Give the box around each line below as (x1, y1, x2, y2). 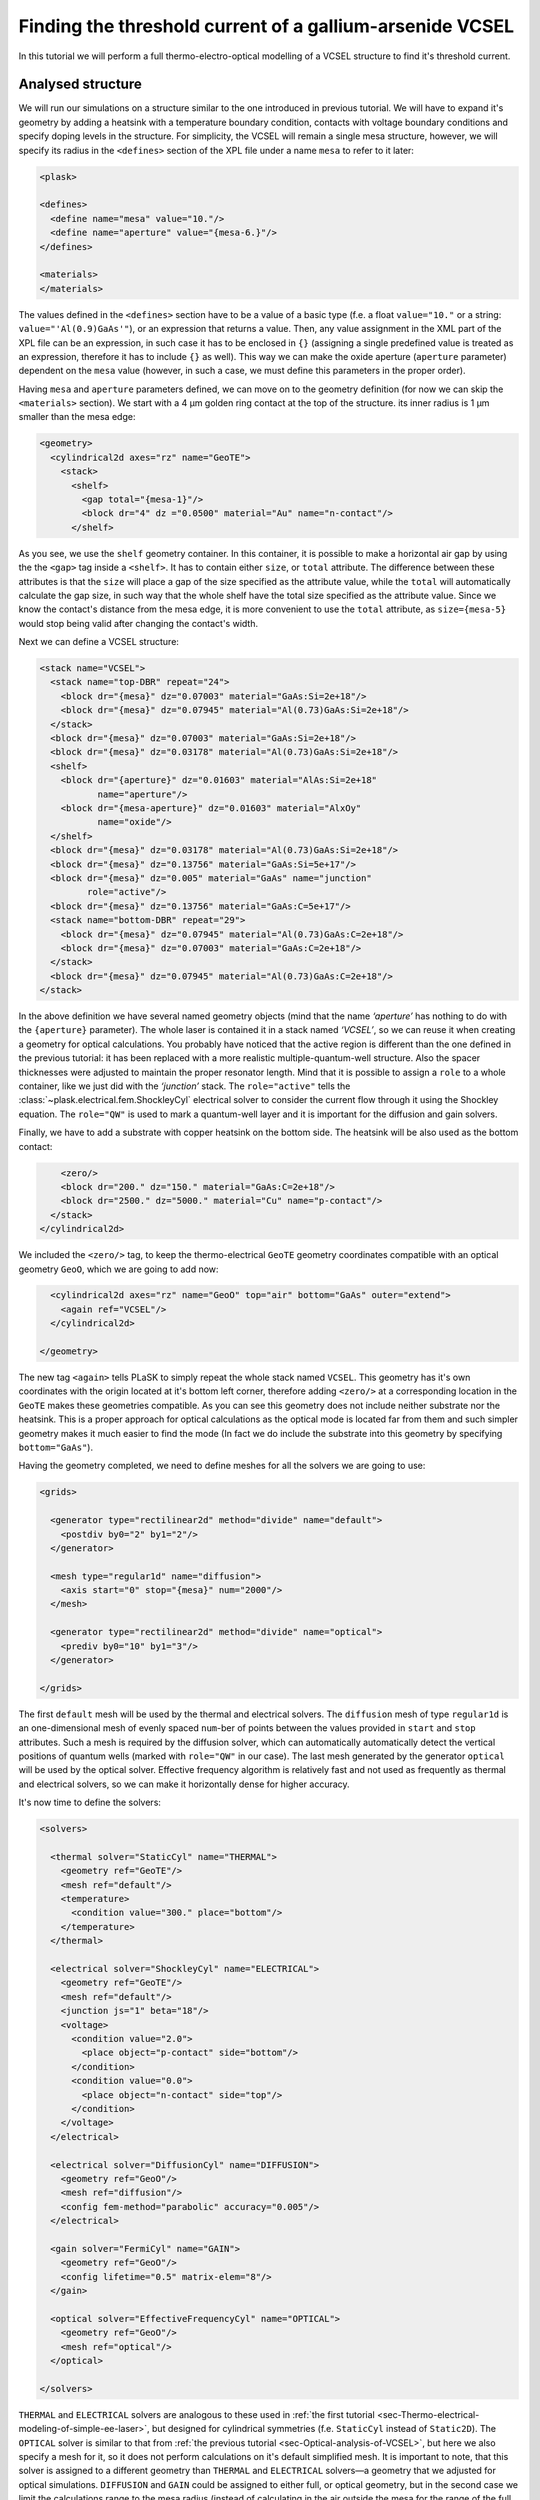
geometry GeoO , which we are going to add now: (18, 1263, 219, 1275)
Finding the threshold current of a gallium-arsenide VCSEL (18, 15, 515, 37)
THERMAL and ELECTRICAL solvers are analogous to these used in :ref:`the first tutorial (18, 2408, 375, 2420)
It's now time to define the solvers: (18, 1796, 162, 1809)
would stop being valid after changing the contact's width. (18, 617, 259, 629)
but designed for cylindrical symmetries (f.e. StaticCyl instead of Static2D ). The (151, 2423, 497, 2435)
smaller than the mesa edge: (18, 411, 136, 423)
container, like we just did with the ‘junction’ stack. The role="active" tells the (18, 1080, 351, 1092)
